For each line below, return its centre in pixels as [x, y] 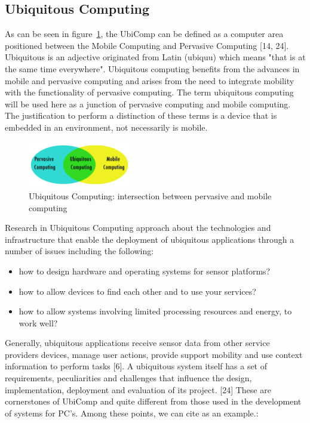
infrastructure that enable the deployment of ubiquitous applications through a [150, 239]
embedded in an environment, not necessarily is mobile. [106, 127]
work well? [38, 322]
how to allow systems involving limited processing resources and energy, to [155, 311]
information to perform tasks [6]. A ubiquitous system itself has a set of [136, 366]
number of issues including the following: [79, 251]
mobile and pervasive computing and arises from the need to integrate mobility [150, 80]
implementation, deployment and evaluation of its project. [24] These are [138, 389]
